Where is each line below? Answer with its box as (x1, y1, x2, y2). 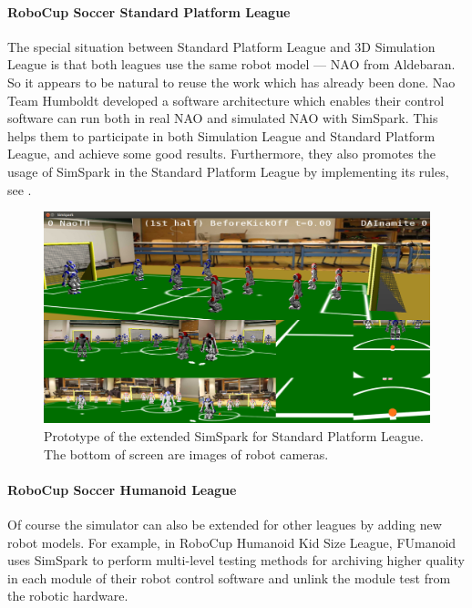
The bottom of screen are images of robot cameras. (44, 444, 329, 463)
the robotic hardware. (7, 586, 128, 605)
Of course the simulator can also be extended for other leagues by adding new (7, 515, 442, 533)
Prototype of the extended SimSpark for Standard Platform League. (44, 427, 424, 446)
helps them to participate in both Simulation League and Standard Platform (7, 126, 436, 145)
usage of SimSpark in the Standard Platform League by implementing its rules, (7, 161, 449, 180)
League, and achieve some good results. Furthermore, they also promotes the (7, 144, 436, 163)
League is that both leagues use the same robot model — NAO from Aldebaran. (7, 55, 456, 74)
